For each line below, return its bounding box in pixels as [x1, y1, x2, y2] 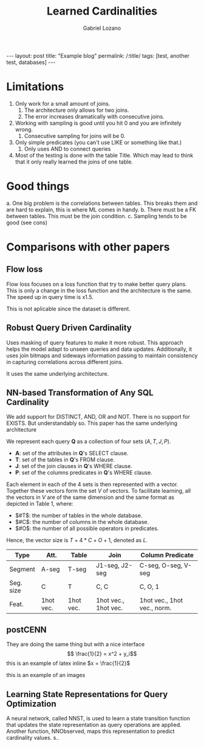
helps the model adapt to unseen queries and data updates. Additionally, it [6, 345, 192, 353]
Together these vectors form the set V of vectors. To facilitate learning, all [6, 487, 191, 495]
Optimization [6, 698, 56, 709]
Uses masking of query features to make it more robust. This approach [6, 339, 183, 346]
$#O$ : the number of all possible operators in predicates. [15, 525, 159, 532]
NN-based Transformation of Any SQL [6, 388, 154, 398]
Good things [6, 179, 70, 193]
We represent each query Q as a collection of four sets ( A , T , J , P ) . [6, 438, 171, 445]
